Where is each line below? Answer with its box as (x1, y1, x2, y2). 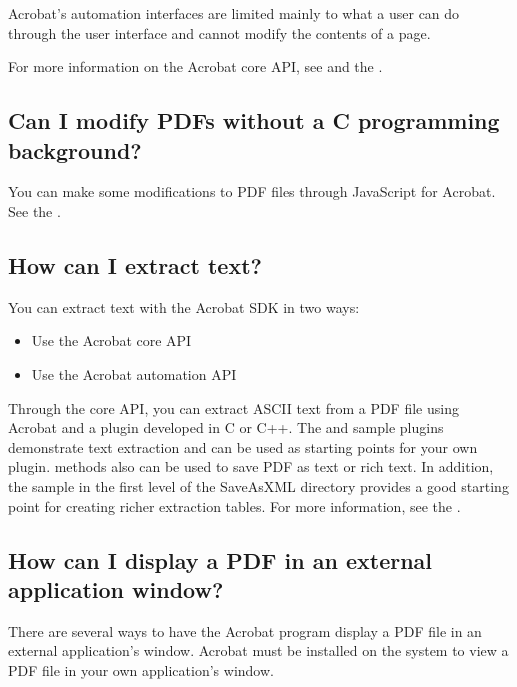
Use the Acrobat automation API (31, 363, 237, 384)
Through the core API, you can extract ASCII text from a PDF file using (8, 397, 459, 418)
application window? (8, 573, 224, 604)
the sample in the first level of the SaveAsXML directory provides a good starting (8, 475, 509, 496)
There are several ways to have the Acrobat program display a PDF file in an (8, 620, 482, 641)
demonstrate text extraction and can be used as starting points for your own (8, 436, 478, 457)
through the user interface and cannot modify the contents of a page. (8, 22, 431, 43)
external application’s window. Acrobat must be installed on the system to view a (8, 640, 509, 661)
